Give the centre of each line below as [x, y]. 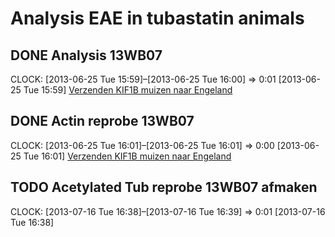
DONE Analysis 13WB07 [86, 55]
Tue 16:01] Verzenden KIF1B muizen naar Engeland [127, 156]
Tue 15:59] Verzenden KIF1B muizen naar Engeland [128, 90]
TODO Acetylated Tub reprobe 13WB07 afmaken [164, 187]
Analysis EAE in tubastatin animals [157, 18]
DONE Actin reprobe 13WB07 [102, 121]
